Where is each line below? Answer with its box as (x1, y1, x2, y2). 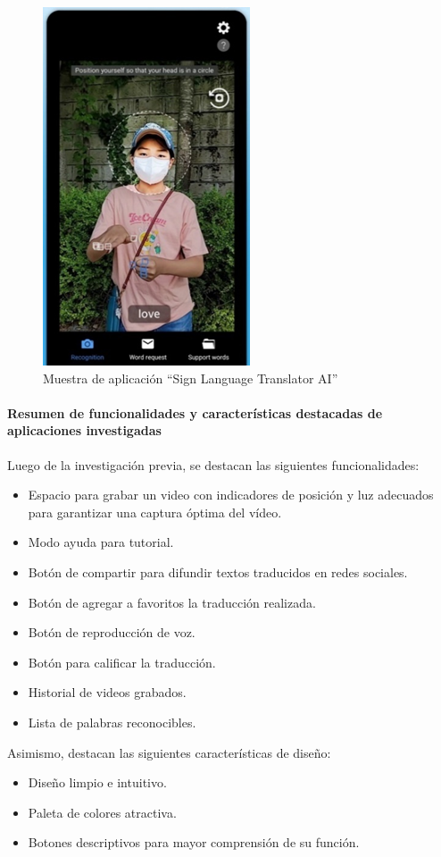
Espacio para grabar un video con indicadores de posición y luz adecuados (28, 485, 434, 504)
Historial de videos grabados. (28, 683, 187, 702)
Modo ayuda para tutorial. (28, 533, 174, 551)
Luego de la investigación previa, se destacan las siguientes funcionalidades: (7, 455, 420, 474)
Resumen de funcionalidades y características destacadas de (7, 403, 383, 422)
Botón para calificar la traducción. (28, 652, 216, 671)
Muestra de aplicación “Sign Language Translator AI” (43, 368, 338, 387)
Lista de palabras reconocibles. (28, 712, 196, 731)
